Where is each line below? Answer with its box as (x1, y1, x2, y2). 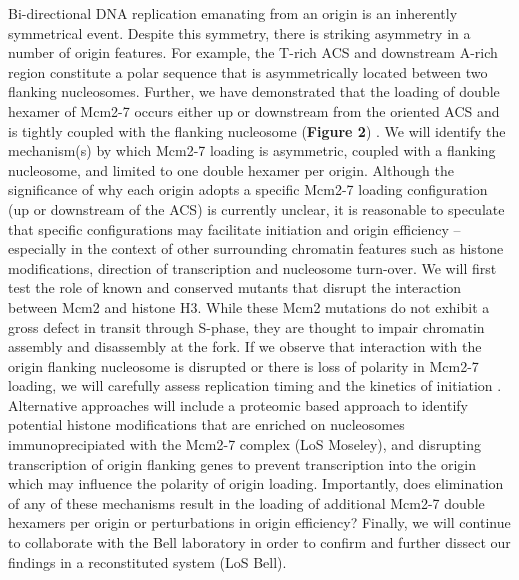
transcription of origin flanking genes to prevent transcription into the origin (8, 453, 477, 474)
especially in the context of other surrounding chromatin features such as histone (8, 238, 504, 259)
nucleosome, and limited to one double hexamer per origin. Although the (8, 159, 454, 180)
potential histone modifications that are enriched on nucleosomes (8, 414, 405, 435)
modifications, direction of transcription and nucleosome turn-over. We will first (8, 257, 497, 278)
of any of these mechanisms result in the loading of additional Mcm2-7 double (8, 492, 485, 513)
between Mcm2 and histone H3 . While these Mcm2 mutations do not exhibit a (8, 296, 490, 317)
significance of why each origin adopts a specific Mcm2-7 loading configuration (8, 179, 488, 200)
